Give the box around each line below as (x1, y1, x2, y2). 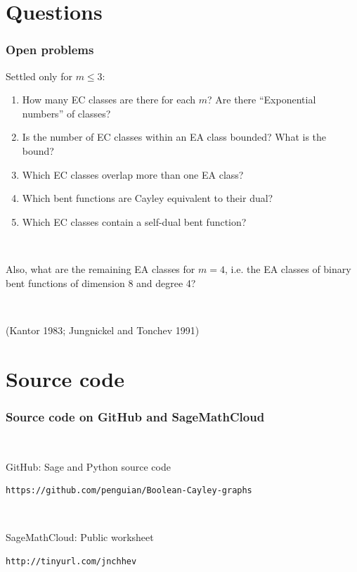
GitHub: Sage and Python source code (6, 459, 171, 474)
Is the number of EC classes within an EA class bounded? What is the (22, 129, 327, 144)
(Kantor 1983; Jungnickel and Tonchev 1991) (6, 322, 200, 337)
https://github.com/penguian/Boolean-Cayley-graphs (6, 485, 252, 496)
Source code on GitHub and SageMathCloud (6, 407, 265, 425)
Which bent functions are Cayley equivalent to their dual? (22, 191, 273, 205)
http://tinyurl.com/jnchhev (6, 556, 137, 566)
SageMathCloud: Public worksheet (6, 530, 154, 545)
